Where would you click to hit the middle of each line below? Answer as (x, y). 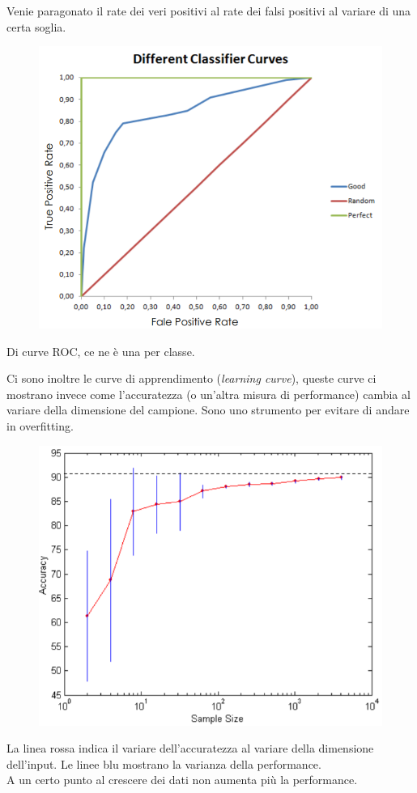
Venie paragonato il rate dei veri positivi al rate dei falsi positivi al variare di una (209, 11)
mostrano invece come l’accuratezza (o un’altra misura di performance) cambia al (208, 394)
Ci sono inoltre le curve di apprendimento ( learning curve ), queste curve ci (191, 378)
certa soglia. (36, 26)
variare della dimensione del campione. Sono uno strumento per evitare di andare (208, 410)
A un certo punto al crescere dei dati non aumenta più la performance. (182, 780)
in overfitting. (40, 426)
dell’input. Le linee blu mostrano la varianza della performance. (164, 763)
